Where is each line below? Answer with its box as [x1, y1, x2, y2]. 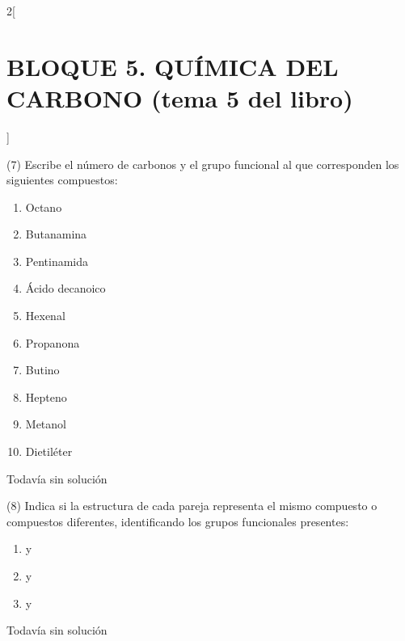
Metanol [25, 415, 66, 432]
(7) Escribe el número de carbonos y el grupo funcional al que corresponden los [6, 155, 399, 172]
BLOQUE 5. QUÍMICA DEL [6, 49, 339, 82]
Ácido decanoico [25, 280, 106, 297]
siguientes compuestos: [6, 171, 118, 188]
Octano [25, 198, 62, 215]
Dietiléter [25, 443, 73, 460]
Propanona [25, 334, 80, 351]
